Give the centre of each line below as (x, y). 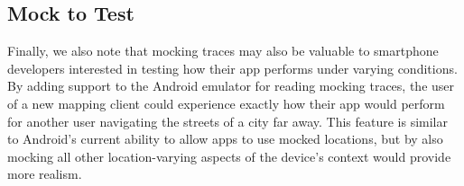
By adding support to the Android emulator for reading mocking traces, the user (231, 86)
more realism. (45, 174)
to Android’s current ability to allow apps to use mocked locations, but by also (225, 139)
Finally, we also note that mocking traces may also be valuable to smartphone (223, 51)
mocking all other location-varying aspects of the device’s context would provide (229, 156)
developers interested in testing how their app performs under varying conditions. (232, 68)
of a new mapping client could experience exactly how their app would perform (226, 103)
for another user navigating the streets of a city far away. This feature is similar (227, 121)
